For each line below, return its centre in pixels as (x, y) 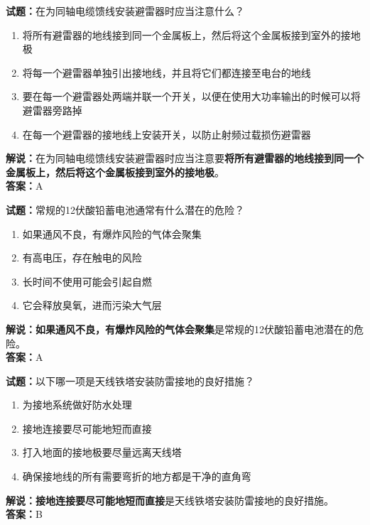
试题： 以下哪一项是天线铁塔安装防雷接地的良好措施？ (130, 380)
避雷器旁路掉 (52, 110)
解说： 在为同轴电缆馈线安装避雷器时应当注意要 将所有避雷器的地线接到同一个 (185, 158)
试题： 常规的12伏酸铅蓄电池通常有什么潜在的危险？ (125, 209)
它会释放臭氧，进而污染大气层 (92, 305)
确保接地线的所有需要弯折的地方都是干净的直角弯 (137, 476)
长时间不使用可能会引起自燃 (87, 281)
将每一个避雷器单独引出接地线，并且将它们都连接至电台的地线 (167, 72)
